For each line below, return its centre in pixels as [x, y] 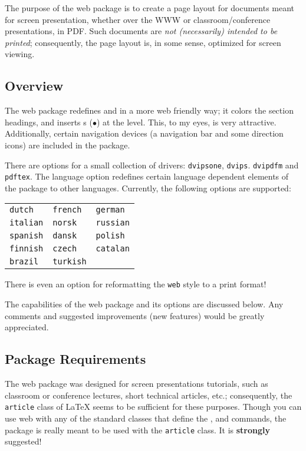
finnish [27, 249]
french [67, 210]
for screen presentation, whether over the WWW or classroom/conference [138, 19]
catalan [113, 249]
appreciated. [27, 327]
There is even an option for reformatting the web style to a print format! [136, 284]
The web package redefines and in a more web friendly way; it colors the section [149, 110]
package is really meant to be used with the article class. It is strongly [137, 430]
